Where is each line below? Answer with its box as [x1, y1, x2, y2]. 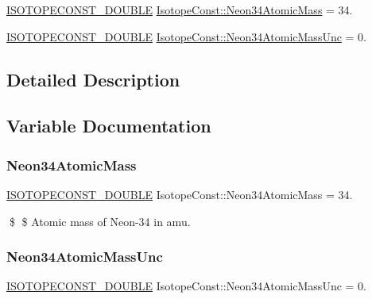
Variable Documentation [6, 113, 211, 138]
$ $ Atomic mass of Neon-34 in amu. [9, 213, 191, 229]
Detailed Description [6, 67, 180, 91]
